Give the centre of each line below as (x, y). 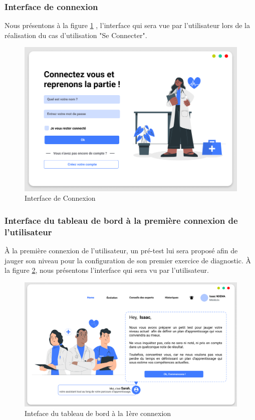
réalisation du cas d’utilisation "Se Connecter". (76, 35)
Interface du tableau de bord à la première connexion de (121, 220)
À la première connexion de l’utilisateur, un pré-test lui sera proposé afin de (121, 250)
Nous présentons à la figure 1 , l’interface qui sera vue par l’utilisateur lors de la (127, 25)
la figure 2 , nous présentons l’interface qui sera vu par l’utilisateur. (107, 270)
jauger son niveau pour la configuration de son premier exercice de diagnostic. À (128, 260)
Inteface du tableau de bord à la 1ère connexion (98, 413)
